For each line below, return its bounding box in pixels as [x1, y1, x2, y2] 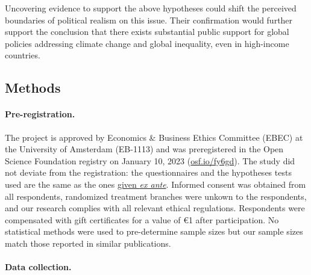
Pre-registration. [5, 108, 75, 120]
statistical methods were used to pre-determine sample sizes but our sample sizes [5, 225, 303, 238]
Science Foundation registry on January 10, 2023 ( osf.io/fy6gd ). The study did [5, 154, 295, 167]
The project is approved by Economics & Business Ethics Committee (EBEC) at [5, 131, 303, 143]
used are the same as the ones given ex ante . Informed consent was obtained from [5, 178, 306, 190]
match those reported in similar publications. [5, 236, 171, 249]
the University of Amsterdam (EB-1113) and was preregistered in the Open [5, 143, 284, 155]
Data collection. [5, 261, 72, 273]
